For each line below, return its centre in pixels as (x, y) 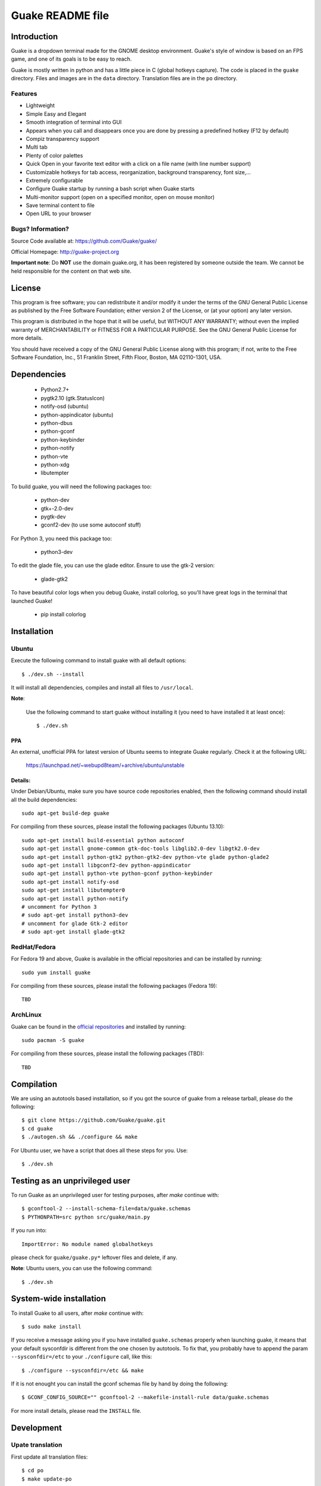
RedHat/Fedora (33, 947)
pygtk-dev (53, 517)
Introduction (34, 37)
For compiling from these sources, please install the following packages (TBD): (108, 1054)
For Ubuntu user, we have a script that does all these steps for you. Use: (100, 1150)
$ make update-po (47, 1479)
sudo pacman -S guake (53, 1040)
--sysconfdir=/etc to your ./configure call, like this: (81, 1357)
